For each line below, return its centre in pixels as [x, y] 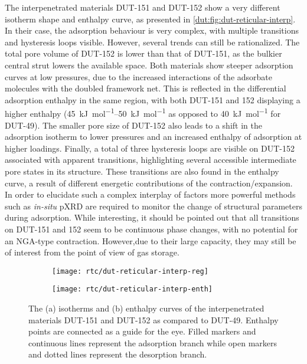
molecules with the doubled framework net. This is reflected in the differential [146, 88]
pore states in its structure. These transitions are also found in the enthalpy [142, 171]
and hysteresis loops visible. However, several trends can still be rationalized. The [152, 42]
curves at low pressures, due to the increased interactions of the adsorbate [139, 76]
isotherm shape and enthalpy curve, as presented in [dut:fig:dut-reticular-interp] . [150, 19]
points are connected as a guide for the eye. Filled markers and [142, 331]
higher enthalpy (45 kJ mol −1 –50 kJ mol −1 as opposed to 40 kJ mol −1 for [143, 112]
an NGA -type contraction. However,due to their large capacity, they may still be [151, 240]
